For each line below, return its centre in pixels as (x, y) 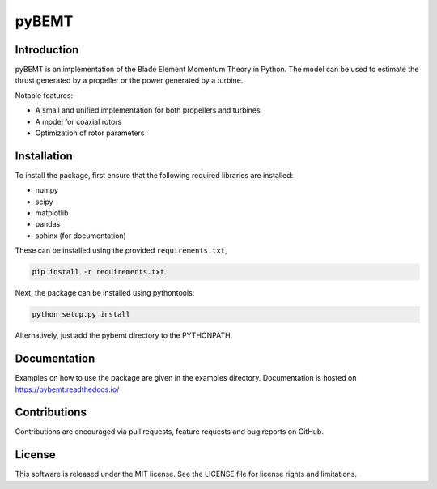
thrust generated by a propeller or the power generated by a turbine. (129, 80)
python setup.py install (81, 315)
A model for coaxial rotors (78, 121)
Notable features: (44, 95)
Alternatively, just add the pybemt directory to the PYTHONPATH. (124, 335)
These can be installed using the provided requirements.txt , (121, 250)
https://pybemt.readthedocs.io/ (67, 389)
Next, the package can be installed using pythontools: (105, 293)
